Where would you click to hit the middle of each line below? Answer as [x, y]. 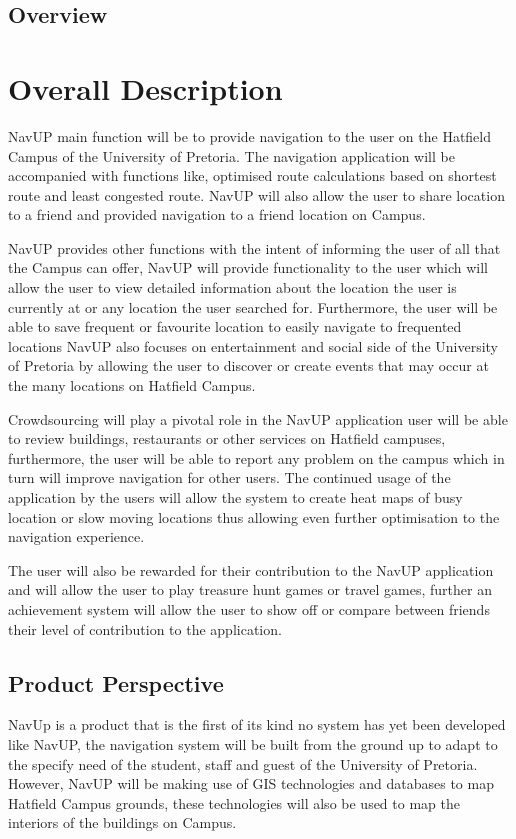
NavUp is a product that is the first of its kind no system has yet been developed [257, 724]
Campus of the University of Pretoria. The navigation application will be [231, 155]
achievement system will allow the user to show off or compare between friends [249, 608]
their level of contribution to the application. [145, 628]
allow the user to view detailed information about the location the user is [232, 287]
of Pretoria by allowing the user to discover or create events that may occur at [248, 365]
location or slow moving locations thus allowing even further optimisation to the [254, 516]
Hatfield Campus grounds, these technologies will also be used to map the [234, 802]
